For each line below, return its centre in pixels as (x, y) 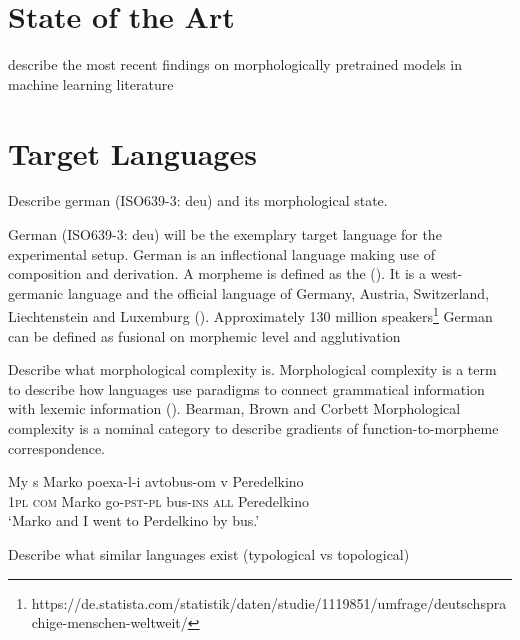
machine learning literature (91, 83)
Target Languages (132, 152)
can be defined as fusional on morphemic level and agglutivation (204, 335)
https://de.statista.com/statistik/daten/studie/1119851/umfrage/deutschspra (269, 602)
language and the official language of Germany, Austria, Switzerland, (278, 292)
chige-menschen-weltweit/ (109, 622)
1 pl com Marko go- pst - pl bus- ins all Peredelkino (158, 500)
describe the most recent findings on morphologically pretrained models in (235, 64)
